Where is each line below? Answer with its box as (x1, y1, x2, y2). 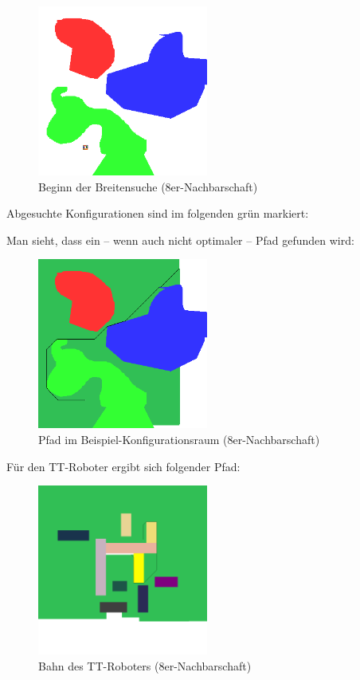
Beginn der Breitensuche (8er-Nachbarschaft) (38, 178, 258, 195)
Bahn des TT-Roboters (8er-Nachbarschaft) (38, 657, 252, 674)
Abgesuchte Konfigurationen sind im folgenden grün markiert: (6, 205, 309, 222)
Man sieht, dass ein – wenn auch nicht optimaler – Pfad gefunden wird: (6, 231, 354, 248)
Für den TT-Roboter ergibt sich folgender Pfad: (6, 458, 241, 474)
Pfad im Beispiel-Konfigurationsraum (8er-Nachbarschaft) (38, 430, 320, 447)
